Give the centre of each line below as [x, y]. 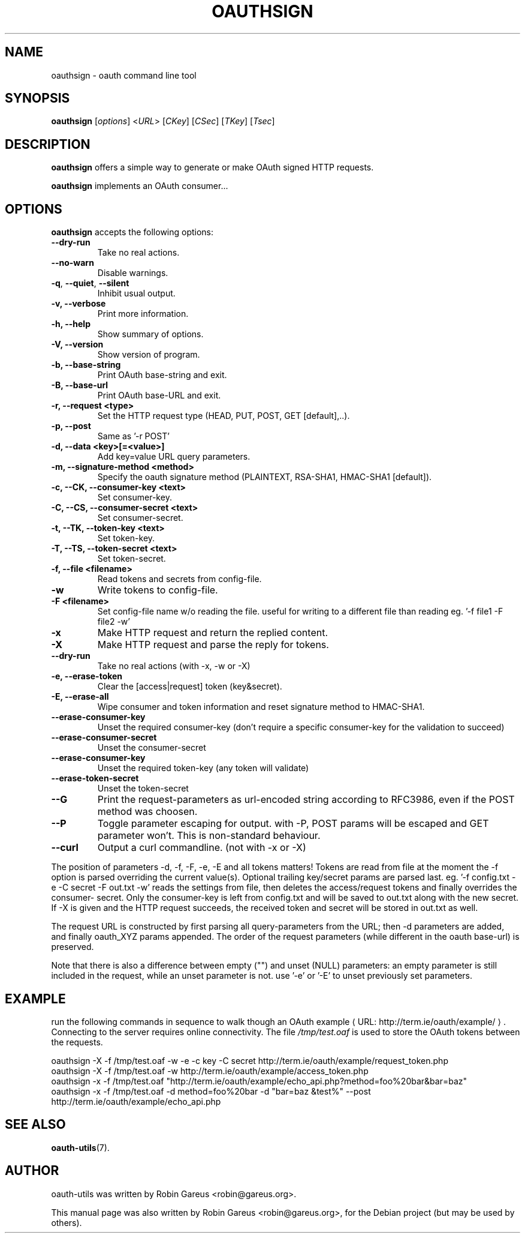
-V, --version [77, 344]
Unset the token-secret [143, 789]
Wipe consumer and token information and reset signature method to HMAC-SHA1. [261, 707]
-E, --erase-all [80, 697]
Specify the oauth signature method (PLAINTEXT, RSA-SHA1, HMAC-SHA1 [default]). [265, 477]
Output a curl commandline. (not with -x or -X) [202, 848]
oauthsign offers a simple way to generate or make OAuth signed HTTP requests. [212, 167]
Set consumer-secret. [140, 518]
